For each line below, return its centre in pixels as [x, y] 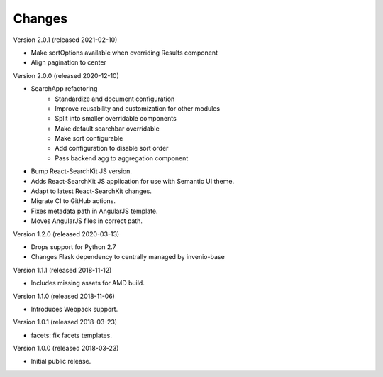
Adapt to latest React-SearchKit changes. [91, 191]
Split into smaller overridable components [116, 119]
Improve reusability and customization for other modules [137, 108]
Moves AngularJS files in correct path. [87, 221]
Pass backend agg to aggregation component [122, 158]
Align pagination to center [68, 62]
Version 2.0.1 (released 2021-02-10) [65, 40]
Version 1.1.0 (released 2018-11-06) [64, 296]
